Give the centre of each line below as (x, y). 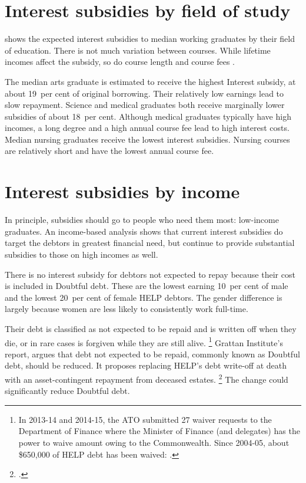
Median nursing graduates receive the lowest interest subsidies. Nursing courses (147, 139)
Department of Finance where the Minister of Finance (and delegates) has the (159, 431)
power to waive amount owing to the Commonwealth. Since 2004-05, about (154, 442)
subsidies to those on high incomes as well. (82, 254)
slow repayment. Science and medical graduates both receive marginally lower (145, 105)
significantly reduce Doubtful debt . (67, 391)
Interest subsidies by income (122, 191)
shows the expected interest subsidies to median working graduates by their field (150, 39)
